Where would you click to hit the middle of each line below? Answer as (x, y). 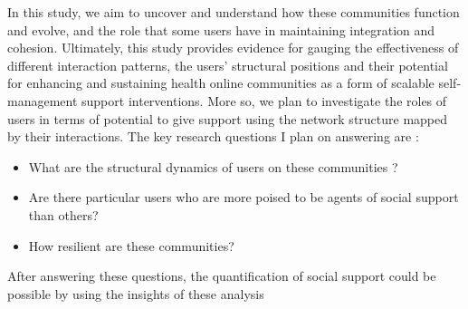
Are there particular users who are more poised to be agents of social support (244, 197)
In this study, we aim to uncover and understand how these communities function (234, 12)
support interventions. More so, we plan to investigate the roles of (264, 100)
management (43, 100)
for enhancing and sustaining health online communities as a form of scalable (221, 83)
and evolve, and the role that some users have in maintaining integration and (221, 29)
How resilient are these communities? (131, 245)
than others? (63, 214)
